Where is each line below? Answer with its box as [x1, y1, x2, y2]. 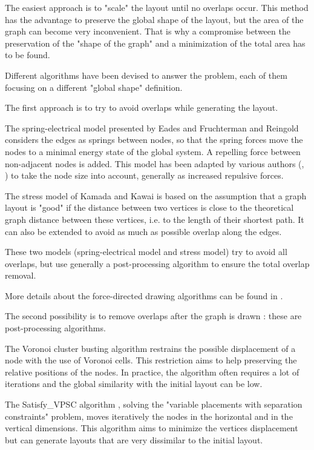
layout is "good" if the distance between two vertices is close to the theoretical [5, 201, 294, 214]
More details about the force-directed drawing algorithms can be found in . [5, 289, 283, 302]
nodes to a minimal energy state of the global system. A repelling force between [5, 145, 301, 157]
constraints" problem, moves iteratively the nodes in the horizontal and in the [5, 409, 293, 422]
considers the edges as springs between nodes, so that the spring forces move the [5, 133, 303, 146]
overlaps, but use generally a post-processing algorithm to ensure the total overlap [5, 257, 310, 270]
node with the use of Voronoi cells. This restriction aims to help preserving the [5, 354, 297, 366]
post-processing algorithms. [5, 322, 106, 334]
